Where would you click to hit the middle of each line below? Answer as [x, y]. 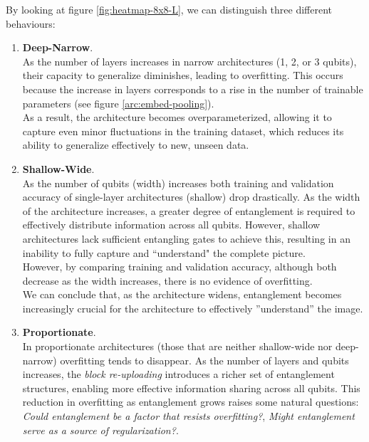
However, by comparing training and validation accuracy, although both [180, 267]
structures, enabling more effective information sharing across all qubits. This [191, 388]
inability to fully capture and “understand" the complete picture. [164, 252]
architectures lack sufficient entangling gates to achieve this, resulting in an [186, 238]
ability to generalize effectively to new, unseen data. [136, 145]
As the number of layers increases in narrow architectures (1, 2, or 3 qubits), [189, 61]
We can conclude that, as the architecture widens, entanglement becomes [182, 294]
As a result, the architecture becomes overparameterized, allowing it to [177, 117]
